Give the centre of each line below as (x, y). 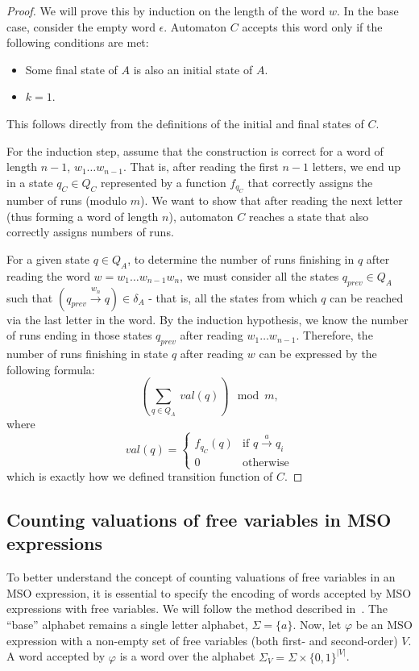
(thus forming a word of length (83, 216)
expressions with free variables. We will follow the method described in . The (197, 608)
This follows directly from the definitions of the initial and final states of (185, 123)
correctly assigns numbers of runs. (90, 232)
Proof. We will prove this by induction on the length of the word (166, 10)
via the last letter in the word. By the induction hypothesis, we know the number (207, 319)
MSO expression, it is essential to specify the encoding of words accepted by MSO (209, 592)
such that (30, 297)
